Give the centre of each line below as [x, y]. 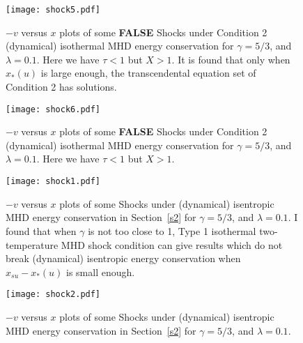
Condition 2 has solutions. [61, 87]
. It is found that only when [231, 59]
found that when [41, 230]
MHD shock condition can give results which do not [172, 244]
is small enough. [100, 272]
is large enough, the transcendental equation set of [148, 73]
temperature [32, 244]
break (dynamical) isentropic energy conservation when [123, 258]
